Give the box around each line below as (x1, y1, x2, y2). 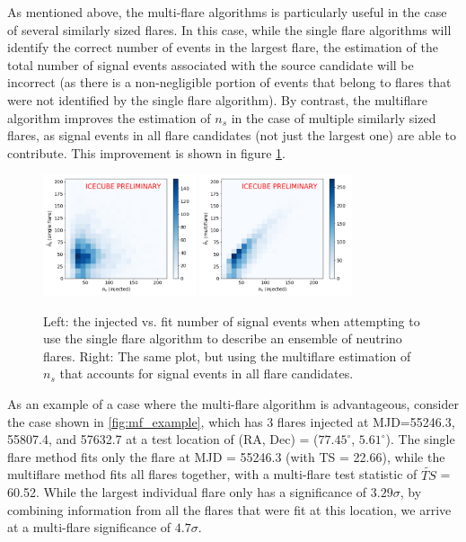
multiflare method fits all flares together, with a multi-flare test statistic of (7, 465, 418, 484)
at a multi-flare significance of (7, 518, 171, 537)
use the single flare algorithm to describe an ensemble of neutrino (43, 329, 402, 348)
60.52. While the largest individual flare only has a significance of (7, 483, 367, 502)
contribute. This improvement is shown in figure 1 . (7, 143, 286, 162)
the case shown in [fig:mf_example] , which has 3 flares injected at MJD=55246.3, (7, 412, 455, 431)
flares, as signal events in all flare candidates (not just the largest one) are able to (7, 126, 456, 145)
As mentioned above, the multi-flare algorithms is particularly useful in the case (7, 3, 447, 21)
